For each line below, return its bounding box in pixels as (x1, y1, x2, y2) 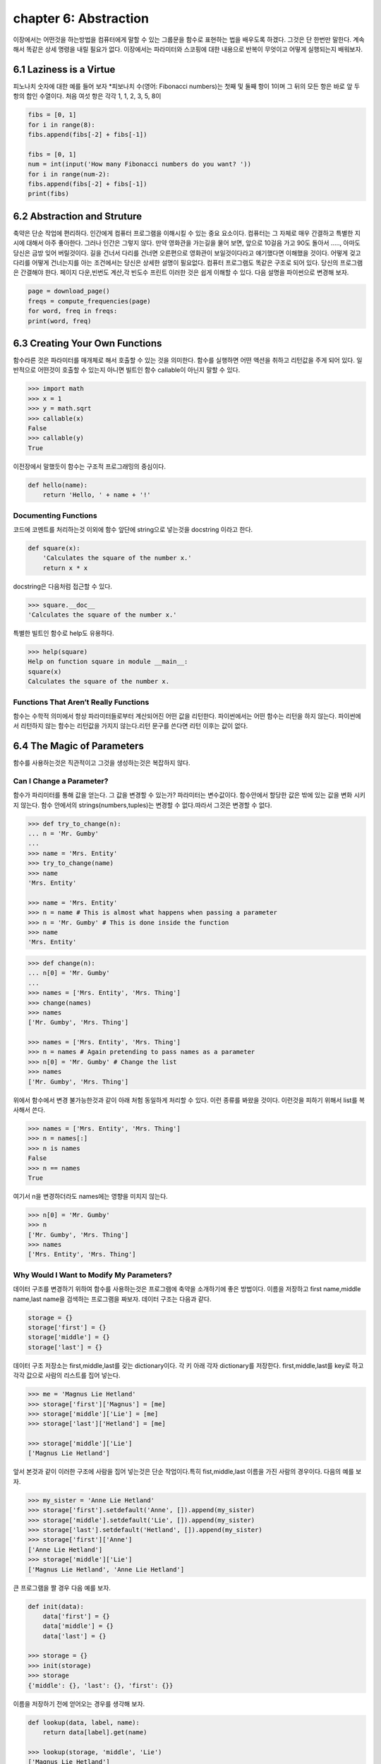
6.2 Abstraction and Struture (13, 210, 143, 222)
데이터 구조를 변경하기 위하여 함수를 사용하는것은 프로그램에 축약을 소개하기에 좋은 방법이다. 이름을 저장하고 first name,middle (13, 1285, 361, 1293)
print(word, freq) (28, 317, 92, 325)
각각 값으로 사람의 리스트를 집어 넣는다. (13, 1371, 121, 1379)
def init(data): (28, 1602, 85, 1610)
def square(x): (28, 544, 80, 552)
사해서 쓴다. (13, 1106, 46, 1114)
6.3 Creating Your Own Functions (13, 337, 162, 349)
